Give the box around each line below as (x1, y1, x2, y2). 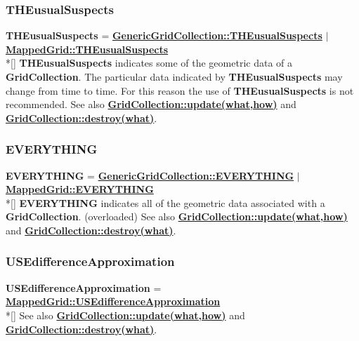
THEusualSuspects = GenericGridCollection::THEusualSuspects (6, 28, 322, 43)
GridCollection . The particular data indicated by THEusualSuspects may (6, 69, 343, 83)
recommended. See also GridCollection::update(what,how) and (6, 97, 296, 112)
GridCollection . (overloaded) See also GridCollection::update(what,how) (6, 209, 348, 224)
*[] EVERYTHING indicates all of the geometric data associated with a (6, 195, 325, 210)
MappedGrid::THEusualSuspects (6, 41, 169, 56)
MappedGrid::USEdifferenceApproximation (6, 294, 221, 309)
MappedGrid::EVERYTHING (6, 182, 154, 196)
